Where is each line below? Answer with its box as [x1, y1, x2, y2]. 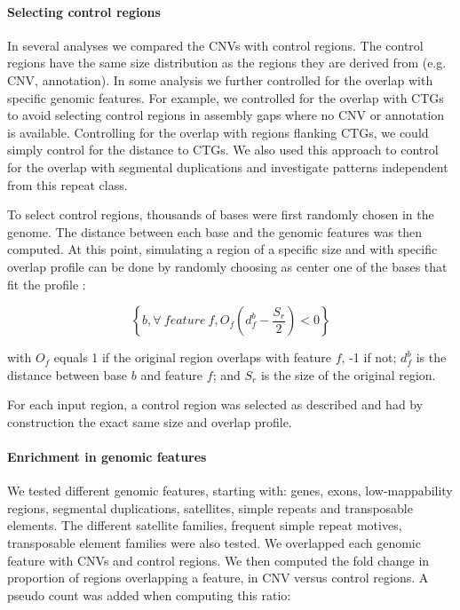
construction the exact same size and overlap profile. [7, 412, 292, 431]
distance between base [7, 365, 128, 384]
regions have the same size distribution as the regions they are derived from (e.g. [7, 53, 447, 72]
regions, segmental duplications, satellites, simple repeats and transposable [7, 498, 413, 517]
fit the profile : [7, 274, 86, 293]
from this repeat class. [7, 175, 128, 194]
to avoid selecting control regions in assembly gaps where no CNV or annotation [7, 106, 445, 124]
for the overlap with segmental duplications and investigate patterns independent [7, 157, 448, 176]
